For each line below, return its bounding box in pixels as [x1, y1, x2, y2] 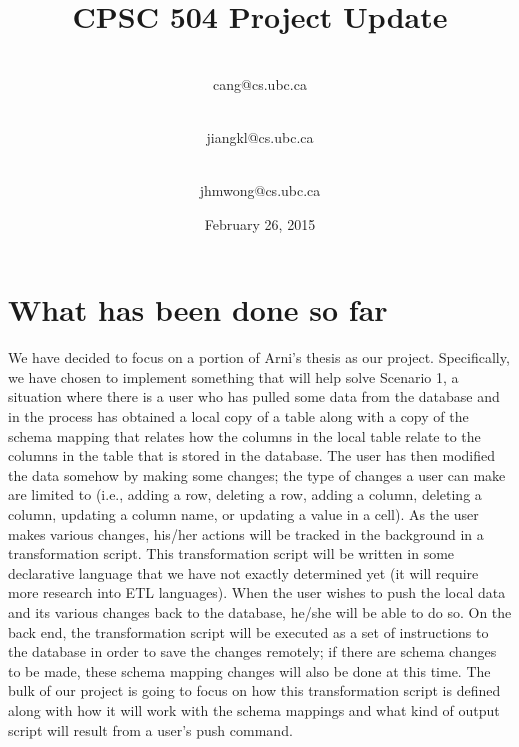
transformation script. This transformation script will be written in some [8, 543, 455, 564]
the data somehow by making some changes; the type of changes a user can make [8, 464, 506, 485]
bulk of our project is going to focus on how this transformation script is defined [8, 680, 501, 701]
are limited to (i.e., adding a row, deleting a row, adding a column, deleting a [8, 484, 482, 505]
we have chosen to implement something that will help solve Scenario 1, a [8, 366, 459, 387]
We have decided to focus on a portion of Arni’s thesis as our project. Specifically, [8, 347, 510, 368]
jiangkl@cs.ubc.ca [206, 126, 314, 147]
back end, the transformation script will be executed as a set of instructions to [8, 621, 489, 642]
